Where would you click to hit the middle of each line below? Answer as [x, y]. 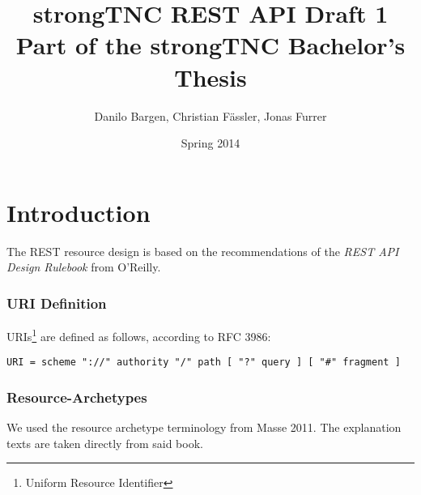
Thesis [210, 77]
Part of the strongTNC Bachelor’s [210, 45]
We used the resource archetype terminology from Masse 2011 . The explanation [204, 427]
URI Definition [57, 303]
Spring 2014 [210, 143]
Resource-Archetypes [77, 397]
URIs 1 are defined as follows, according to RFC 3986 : [139, 335]
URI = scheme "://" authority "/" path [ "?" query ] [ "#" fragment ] [204, 363]
